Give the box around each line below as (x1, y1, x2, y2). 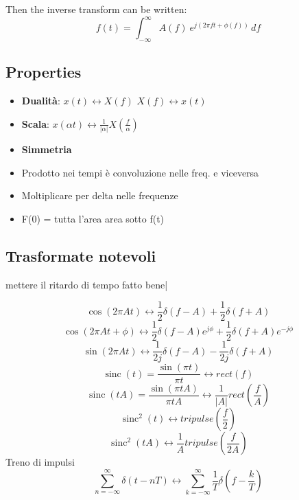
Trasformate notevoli (5, 245, 156, 266)
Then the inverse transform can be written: (5, 2, 187, 16)
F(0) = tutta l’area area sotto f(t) (21, 211, 165, 225)
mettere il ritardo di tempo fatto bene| (5, 277, 168, 291)
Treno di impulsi (5, 455, 75, 469)
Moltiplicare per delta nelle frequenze (21, 188, 178, 203)
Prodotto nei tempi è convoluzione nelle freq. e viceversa (21, 165, 259, 179)
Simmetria (21, 142, 72, 156)
